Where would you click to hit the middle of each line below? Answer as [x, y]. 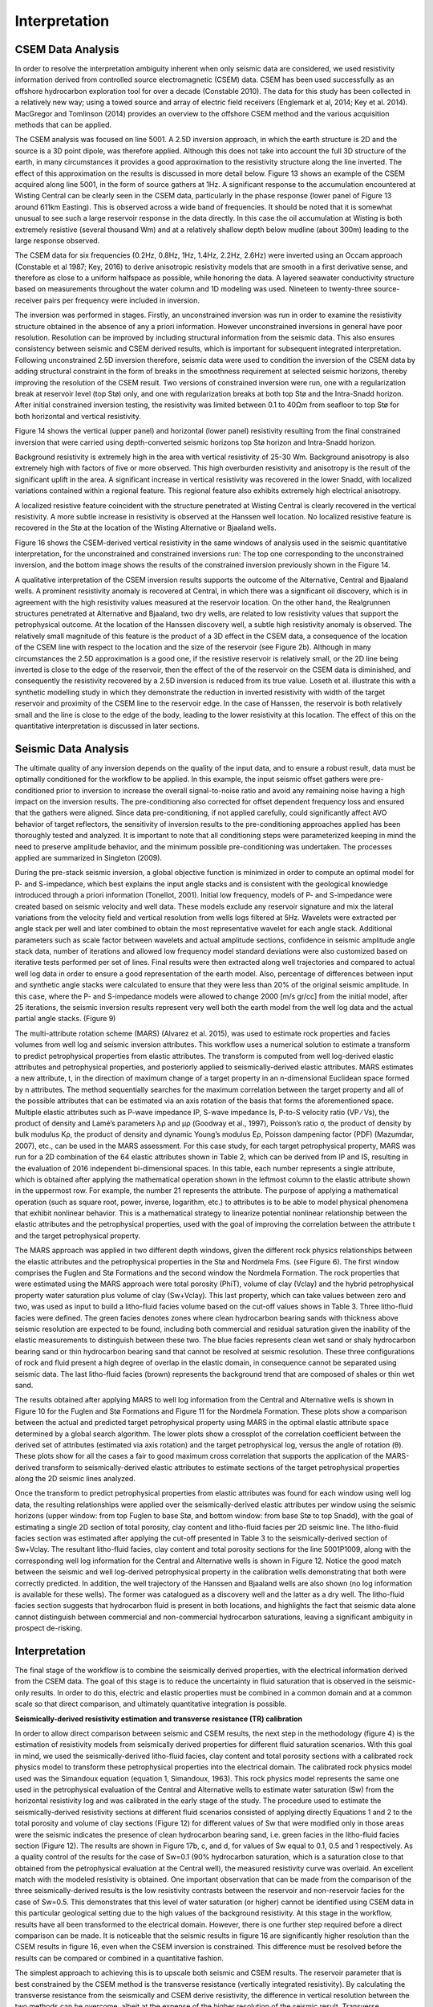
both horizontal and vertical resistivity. [78, 416]
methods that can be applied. [63, 125]
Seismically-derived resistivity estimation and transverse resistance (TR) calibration [158, 1719]
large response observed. [57, 240]
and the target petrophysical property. [78, 1236]
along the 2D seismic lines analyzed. [75, 1479]
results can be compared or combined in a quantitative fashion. [119, 1958]
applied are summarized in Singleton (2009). [89, 857]
